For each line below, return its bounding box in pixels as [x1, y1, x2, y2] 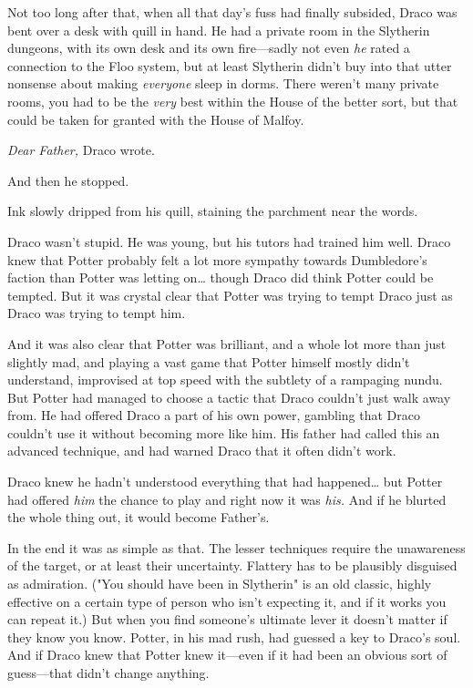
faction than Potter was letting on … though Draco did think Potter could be [7, 268, 434, 287]
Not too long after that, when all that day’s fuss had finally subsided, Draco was [7, 3, 458, 21]
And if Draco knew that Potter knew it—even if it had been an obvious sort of [7, 645, 447, 664]
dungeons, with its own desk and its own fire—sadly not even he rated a [7, 38, 410, 57]
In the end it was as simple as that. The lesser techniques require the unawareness [7, 538, 466, 557]
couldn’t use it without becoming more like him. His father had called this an [7, 423, 440, 442]
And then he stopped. [7, 170, 129, 190]
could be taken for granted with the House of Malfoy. [7, 109, 304, 128]
